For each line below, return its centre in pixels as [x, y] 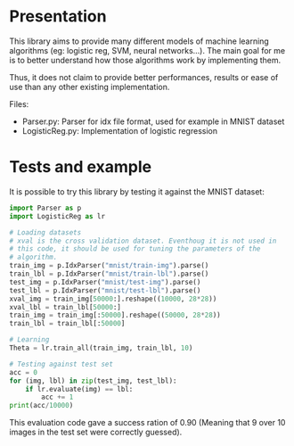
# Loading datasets [45, 232]
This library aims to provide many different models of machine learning [139, 41]
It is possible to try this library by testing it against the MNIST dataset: [137, 191]
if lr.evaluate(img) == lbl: [79, 389]
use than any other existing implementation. [90, 87]
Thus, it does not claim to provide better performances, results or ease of [144, 77]
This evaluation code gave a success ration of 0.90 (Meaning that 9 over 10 [147, 423]
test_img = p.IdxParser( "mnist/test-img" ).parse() [105, 282]
